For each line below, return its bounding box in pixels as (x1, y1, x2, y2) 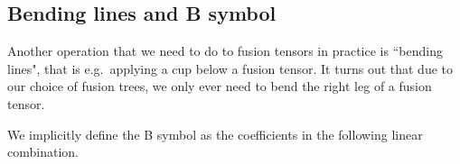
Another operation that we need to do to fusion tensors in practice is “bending (7, 41, 443, 60)
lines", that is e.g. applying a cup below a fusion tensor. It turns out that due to (7, 59, 454, 77)
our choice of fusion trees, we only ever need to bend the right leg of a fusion (7, 77, 432, 96)
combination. (7, 142, 79, 161)
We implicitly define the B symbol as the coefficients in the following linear (7, 124, 423, 143)
